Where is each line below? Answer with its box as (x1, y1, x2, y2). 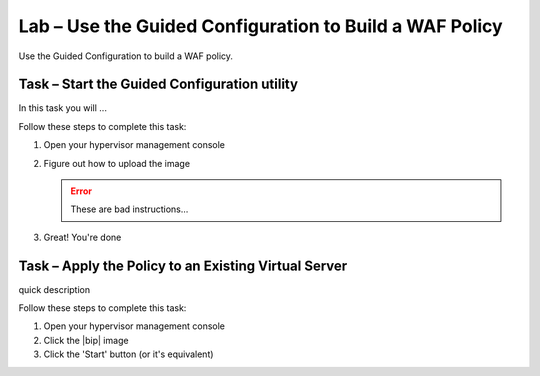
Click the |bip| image (43, 334, 129, 346)
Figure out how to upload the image (43, 157, 190, 169)
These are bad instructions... (70, 203, 189, 215)
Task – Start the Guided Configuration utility (18, 76, 299, 93)
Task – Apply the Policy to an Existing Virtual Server (18, 257, 348, 274)
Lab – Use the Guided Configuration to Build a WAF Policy (18, 15, 504, 37)
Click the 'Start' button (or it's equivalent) (43, 348, 214, 360)
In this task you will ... (18, 102, 107, 114)
